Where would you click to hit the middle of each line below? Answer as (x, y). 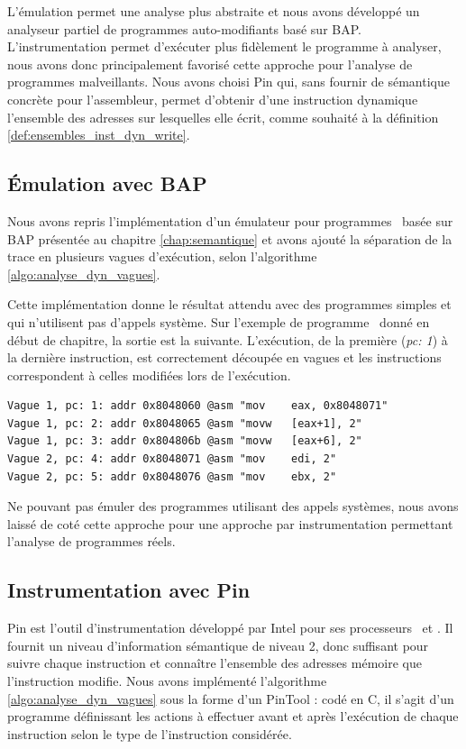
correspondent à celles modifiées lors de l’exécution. (149, 374)
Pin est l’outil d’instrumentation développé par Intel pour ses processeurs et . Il (230, 628)
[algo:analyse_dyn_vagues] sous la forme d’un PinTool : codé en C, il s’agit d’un (231, 698)
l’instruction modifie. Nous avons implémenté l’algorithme (167, 681)
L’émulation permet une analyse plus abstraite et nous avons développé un (214, 11)
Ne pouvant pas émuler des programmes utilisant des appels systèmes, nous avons (233, 506)
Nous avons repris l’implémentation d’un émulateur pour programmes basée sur (230, 220)
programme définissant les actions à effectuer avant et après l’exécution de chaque (233, 716)
